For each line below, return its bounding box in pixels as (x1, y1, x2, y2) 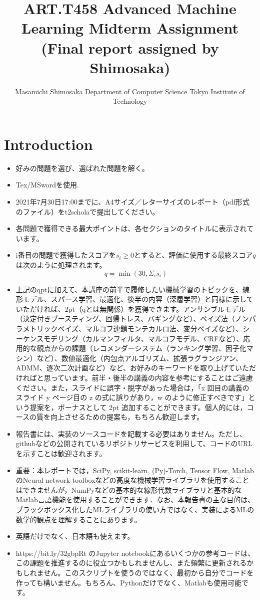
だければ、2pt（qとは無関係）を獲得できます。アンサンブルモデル (29, 303, 246, 314)
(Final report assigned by (41, 37, 219, 58)
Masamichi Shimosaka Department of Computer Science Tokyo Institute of (15, 86, 245, 96)
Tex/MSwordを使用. (15, 179, 79, 190)
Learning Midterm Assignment (21, 18, 238, 38)
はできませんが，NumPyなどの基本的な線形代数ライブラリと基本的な (15, 484, 242, 495)
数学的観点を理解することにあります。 (15, 514, 141, 524)
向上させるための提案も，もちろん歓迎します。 (50, 412, 204, 422)
